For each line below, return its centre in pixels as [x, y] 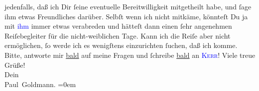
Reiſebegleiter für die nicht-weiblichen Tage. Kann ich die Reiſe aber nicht [118, 35]
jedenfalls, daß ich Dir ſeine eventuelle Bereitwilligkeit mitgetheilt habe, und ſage [128, 6]
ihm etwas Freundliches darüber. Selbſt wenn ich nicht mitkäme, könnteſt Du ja [126, 16]
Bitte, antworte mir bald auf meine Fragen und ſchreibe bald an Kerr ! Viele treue [130, 55]
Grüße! [15, 65]
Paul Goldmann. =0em [40, 84]
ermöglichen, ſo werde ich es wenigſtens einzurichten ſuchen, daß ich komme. [121, 45]
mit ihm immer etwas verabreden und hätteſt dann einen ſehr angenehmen [118, 26]
